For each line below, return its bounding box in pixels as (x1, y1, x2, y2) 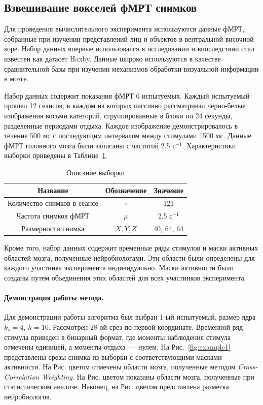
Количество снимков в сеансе (8, 198, 98, 208)
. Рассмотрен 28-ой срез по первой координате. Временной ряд (48, 321, 243, 332)
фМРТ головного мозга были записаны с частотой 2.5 (4, 140, 170, 150)
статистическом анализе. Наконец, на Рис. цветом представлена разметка (4, 381, 229, 392)
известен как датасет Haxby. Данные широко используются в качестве (4, 53, 221, 64)
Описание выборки (66, 167, 125, 177)
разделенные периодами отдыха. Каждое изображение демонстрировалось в (4, 120, 238, 131)
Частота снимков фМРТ (16, 210, 90, 221)
